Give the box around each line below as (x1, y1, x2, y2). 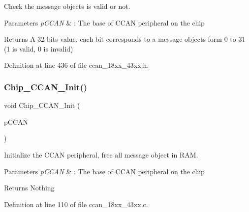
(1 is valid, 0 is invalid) (4, 43, 73, 53)
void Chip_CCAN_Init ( (4, 100, 80, 110)
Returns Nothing (4, 183, 55, 193)
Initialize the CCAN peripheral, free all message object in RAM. (4, 149, 198, 159)
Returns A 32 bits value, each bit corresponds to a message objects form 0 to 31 (4, 34, 246, 44)
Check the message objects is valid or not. (4, 1, 130, 11)
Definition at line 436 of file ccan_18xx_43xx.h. (4, 60, 149, 70)
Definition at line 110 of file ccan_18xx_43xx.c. (4, 199, 148, 209)
